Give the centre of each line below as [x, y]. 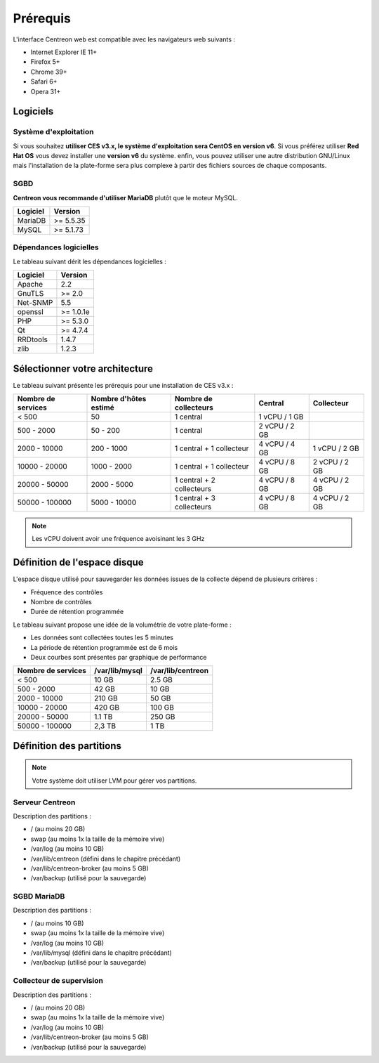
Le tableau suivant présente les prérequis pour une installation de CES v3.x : [123, 385]
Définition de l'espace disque [78, 562]
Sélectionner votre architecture [83, 369]
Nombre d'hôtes [119, 399]
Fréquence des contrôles [67, 592]
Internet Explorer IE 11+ [64, 52]
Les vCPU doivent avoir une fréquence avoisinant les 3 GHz [118, 539]
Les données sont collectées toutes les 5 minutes [102, 638]
